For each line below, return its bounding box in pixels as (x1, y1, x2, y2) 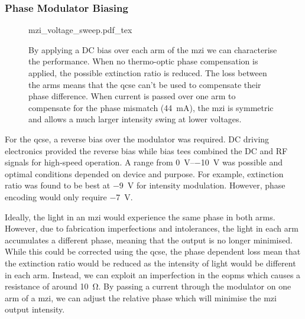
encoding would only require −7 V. (5, 190, 133, 203)
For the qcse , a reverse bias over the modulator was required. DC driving (5, 132, 270, 145)
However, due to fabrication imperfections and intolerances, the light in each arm (5, 222, 298, 235)
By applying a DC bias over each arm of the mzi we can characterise (28, 43, 277, 56)
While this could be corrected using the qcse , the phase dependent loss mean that (5, 245, 301, 258)
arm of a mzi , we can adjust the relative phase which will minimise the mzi (5, 291, 277, 304)
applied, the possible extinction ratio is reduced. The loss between (28, 67, 267, 79)
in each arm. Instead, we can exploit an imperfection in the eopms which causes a (5, 268, 301, 281)
